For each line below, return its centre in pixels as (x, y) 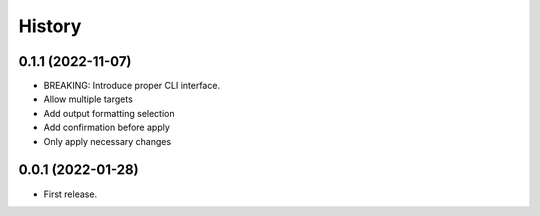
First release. (70, 194)
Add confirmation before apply (106, 127)
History (50, 26)
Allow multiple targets (88, 99)
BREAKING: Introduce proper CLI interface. (131, 86)
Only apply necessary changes (107, 141)
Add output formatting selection (109, 113)
